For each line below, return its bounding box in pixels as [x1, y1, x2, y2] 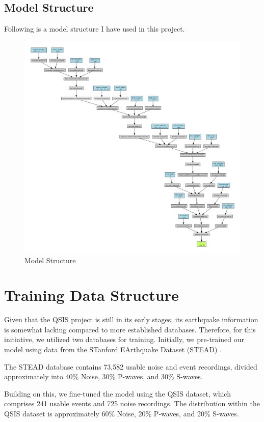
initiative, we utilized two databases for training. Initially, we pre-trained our [4, 334, 244, 345]
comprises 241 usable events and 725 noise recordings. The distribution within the [4, 398, 260, 409]
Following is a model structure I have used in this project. [4, 23, 185, 34]
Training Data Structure [4, 285, 179, 305]
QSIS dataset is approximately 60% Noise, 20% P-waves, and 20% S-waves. [4, 408, 239, 418]
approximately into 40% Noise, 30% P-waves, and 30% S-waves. [4, 371, 203, 382]
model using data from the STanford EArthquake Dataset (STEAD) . [4, 344, 222, 355]
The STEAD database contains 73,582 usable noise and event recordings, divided [4, 361, 257, 372]
